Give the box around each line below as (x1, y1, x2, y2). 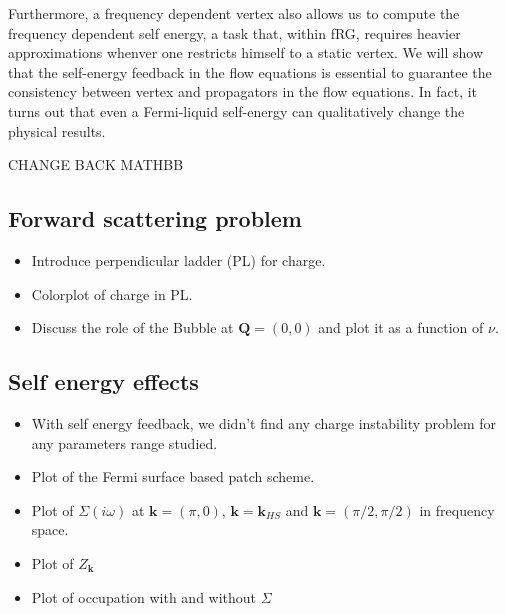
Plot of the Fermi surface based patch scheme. (31, 466, 315, 487)
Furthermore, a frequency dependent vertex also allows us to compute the (8, 3, 460, 23)
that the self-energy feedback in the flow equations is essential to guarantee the (8, 61, 492, 82)
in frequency (419, 499, 495, 520)
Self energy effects (8, 366, 199, 397)
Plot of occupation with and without (31, 586, 257, 607)
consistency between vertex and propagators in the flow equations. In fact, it (8, 81, 478, 102)
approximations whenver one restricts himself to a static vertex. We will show (8, 42, 484, 63)
